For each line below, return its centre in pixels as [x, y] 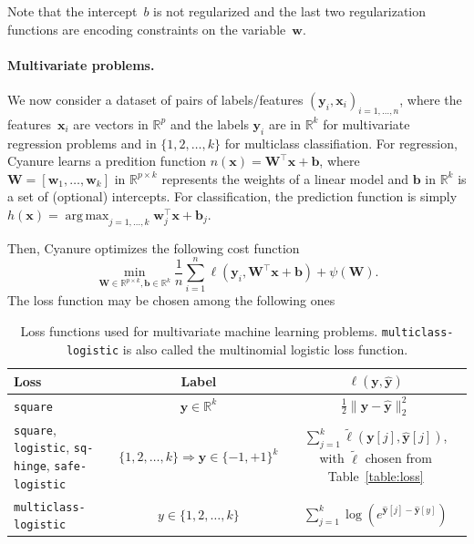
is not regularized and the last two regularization [290, 11]
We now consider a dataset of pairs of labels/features [155, 99]
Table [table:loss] [376, 476]
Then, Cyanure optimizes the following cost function [154, 247]
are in [284, 123]
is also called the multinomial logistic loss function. [265, 349]
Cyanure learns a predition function [107, 161]
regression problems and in [82, 143]
